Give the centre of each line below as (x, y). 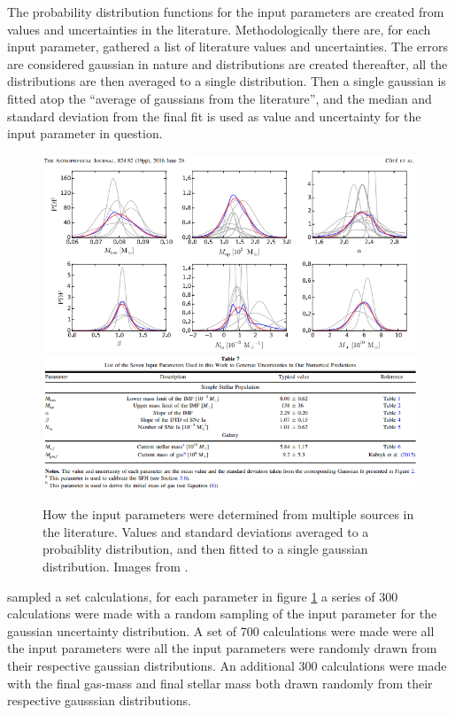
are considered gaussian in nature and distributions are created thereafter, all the (227, 63)
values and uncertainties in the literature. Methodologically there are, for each (219, 29)
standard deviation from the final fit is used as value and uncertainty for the (214, 116)
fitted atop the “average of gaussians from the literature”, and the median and (220, 98)
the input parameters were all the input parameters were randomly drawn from (222, 648)
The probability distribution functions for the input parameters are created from (226, 12)
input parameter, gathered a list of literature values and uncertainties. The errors (228, 47)
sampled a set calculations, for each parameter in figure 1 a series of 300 (203, 596)
